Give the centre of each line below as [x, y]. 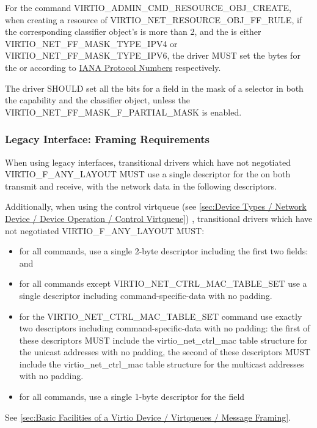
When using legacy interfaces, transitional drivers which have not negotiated [148, 162]
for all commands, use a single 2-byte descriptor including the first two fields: [164, 251]
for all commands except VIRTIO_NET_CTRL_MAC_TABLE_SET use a [163, 283]
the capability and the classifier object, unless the [97, 100]
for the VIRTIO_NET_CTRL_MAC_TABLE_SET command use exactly [161, 316]
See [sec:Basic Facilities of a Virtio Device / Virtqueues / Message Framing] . [148, 417]
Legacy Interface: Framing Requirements [107, 139]
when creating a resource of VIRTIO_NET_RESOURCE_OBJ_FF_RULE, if [154, 19]
